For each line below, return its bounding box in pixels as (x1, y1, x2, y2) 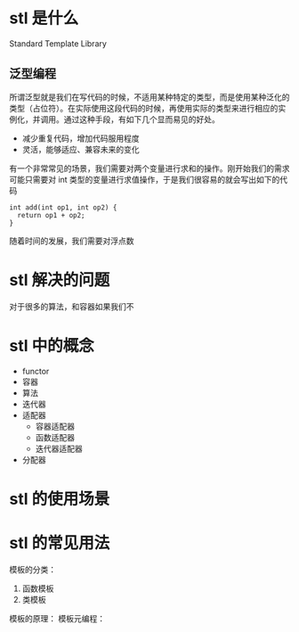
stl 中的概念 (9, 335, 95, 356)
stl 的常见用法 (9, 533, 110, 553)
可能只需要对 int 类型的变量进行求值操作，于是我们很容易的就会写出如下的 (9, 174, 280, 185)
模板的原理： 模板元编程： (9, 612, 105, 624)
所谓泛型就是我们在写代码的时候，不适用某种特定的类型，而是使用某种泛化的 (9, 91, 290, 103)
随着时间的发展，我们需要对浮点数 (9, 235, 134, 246)
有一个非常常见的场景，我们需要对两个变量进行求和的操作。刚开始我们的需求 (9, 162, 290, 174)
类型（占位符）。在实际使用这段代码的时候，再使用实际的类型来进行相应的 (9, 103, 279, 113)
